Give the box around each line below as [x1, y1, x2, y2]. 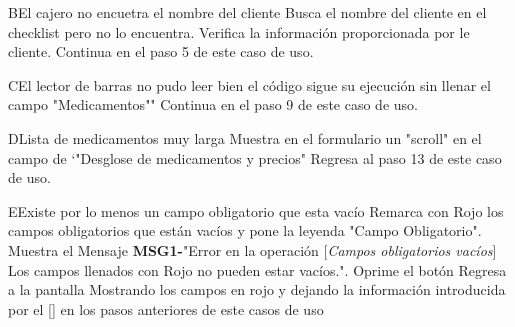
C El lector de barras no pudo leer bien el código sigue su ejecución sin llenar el [8, 74, 491, 95]
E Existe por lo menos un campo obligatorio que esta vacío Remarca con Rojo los [8, 200, 504, 221]
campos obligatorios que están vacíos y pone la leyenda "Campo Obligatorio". [8, 220, 482, 241]
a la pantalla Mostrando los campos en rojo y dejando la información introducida [8, 279, 506, 300]
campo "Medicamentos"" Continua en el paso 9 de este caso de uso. [8, 94, 418, 115]
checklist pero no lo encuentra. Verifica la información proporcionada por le [8, 21, 470, 42]
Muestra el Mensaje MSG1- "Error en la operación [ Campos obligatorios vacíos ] [8, 239, 497, 260]
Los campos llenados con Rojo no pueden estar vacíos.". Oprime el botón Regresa [8, 259, 507, 280]
